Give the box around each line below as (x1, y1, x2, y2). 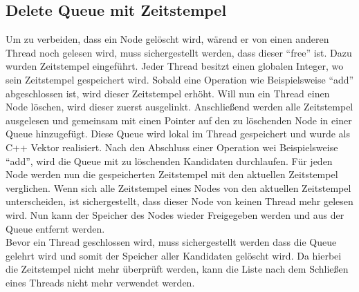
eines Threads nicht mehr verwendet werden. (6, 275, 195, 289)
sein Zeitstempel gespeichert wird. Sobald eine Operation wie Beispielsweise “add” (6, 72, 354, 86)
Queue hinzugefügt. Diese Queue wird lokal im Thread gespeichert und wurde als (6, 126, 350, 141)
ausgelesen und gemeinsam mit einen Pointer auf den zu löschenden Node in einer (6, 113, 352, 127)
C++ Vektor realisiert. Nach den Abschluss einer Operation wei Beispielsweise (6, 139, 338, 154)
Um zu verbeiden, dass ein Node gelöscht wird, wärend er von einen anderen (6, 32, 329, 46)
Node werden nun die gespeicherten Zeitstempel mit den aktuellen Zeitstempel (6, 167, 338, 182)
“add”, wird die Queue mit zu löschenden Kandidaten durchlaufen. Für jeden (6, 153, 333, 168)
